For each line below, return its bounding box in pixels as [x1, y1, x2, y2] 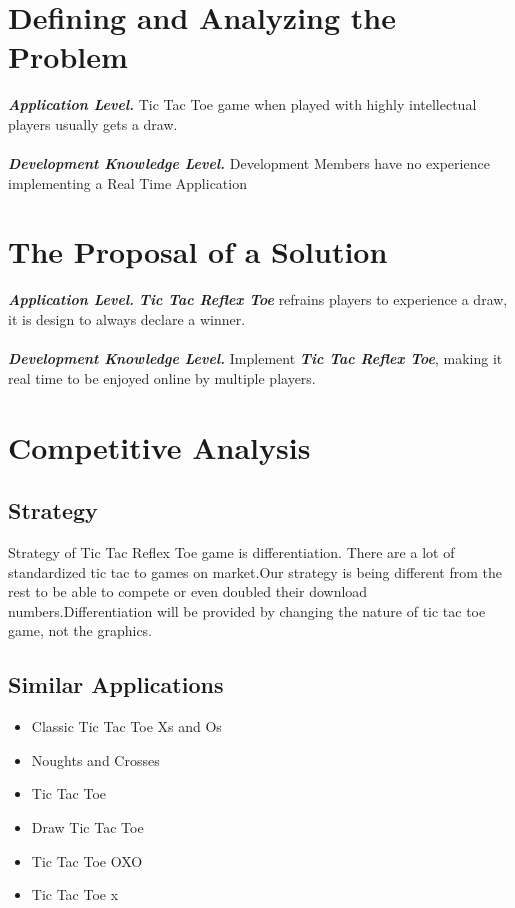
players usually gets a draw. [8, 113, 178, 134]
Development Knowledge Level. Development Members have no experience [8, 153, 490, 174]
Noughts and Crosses [31, 749, 160, 770]
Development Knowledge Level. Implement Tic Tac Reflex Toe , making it [8, 348, 503, 369]
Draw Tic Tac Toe [31, 816, 144, 837]
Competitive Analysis [8, 426, 311, 467]
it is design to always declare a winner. [8, 309, 246, 329]
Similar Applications [8, 669, 224, 700]
